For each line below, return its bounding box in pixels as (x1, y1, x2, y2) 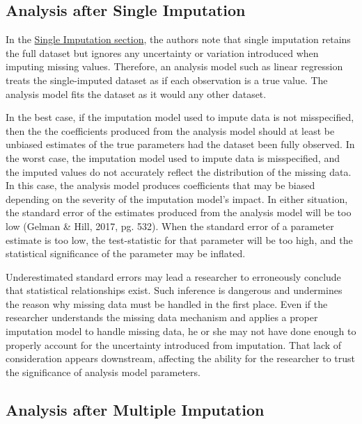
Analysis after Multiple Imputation (6, 398, 265, 420)
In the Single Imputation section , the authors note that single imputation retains (6, 32, 351, 47)
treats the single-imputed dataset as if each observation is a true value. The (6, 72, 328, 87)
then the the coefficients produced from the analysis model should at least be (6, 123, 335, 138)
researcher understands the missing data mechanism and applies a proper (6, 310, 318, 325)
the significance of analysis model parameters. (6, 364, 200, 379)
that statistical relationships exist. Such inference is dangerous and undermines (6, 283, 343, 297)
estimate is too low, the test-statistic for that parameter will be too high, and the (6, 232, 353, 247)
